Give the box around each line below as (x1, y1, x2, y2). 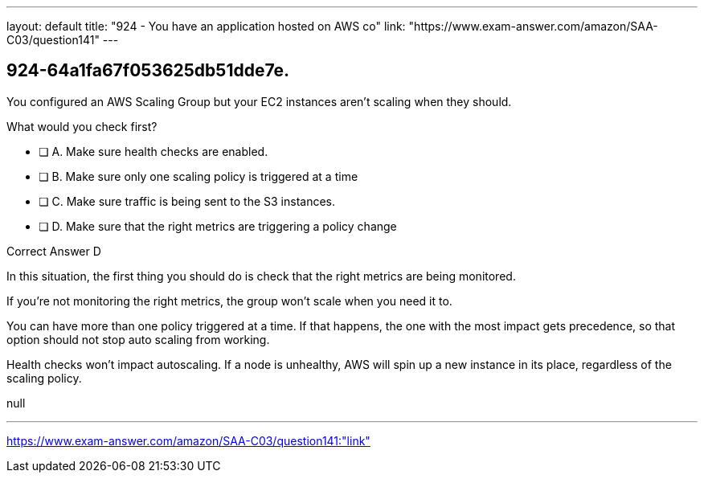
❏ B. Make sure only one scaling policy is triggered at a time (39, 169, 358, 183)
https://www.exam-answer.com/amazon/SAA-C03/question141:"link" (6, 433, 370, 448)
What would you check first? (6, 119, 158, 133)
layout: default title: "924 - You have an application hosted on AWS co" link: (6, 19, 406, 33)
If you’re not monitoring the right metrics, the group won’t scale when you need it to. (6, 293, 452, 308)
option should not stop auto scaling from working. (6, 332, 270, 346)
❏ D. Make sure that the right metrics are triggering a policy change (39, 219, 397, 233)
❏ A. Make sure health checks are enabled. (39, 144, 268, 158)
